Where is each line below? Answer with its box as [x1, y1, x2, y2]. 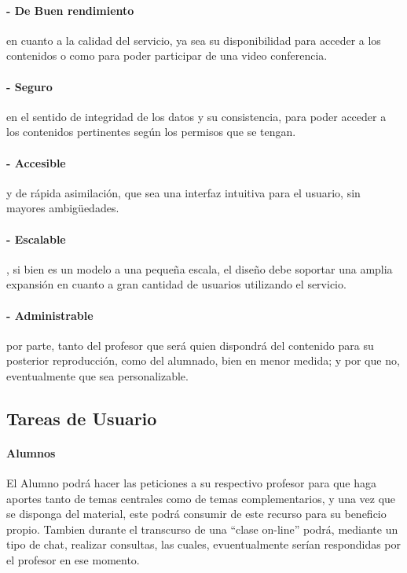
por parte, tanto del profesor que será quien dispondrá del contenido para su [6, 336, 374, 353]
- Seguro [6, 78, 53, 94]
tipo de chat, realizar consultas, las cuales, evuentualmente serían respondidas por [6, 536, 401, 553]
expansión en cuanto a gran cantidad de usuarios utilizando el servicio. [6, 276, 346, 292]
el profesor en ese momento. [6, 552, 140, 568]
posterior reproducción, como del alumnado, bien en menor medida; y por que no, [6, 352, 400, 369]
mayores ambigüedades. [6, 200, 119, 216]
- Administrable [6, 307, 93, 323]
